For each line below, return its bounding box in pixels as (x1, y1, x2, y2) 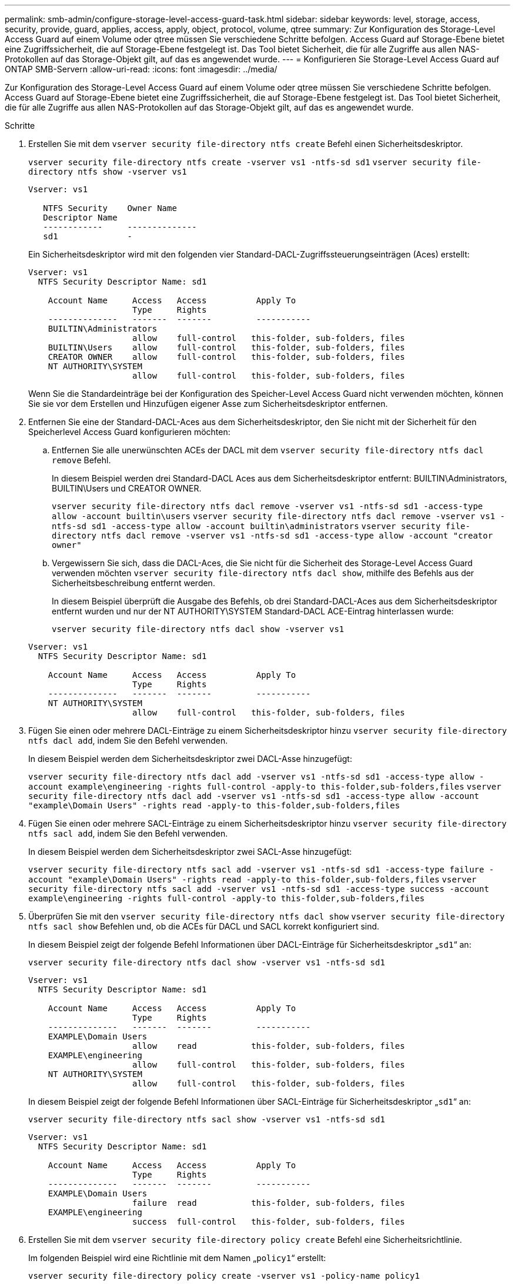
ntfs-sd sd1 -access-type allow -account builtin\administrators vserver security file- (52, 521, 470, 531)
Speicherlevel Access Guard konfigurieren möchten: (28, 427, 230, 437)
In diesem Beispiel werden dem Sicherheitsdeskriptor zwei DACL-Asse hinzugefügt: (28, 754, 352, 764)
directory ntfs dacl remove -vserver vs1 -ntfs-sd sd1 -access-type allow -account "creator (52, 531, 493, 540)
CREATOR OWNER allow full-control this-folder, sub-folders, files (48, 352, 405, 362)
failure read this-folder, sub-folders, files (132, 1198, 405, 1208)
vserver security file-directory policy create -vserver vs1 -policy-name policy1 (28, 1271, 420, 1280)
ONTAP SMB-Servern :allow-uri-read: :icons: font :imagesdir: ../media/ (5, 64, 277, 74)
